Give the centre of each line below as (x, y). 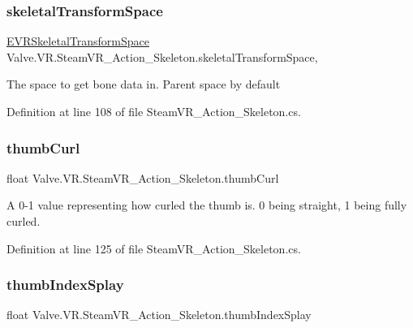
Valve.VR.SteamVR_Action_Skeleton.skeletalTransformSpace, (162, 56)
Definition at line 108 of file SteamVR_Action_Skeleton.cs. (154, 111)
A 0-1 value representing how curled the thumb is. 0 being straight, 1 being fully (207, 205)
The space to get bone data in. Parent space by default (144, 84)
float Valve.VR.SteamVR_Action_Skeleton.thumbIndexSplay (159, 315)
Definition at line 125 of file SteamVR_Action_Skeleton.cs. (154, 248)
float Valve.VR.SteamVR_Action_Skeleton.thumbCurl (143, 177)
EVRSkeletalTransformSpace (78, 41)
